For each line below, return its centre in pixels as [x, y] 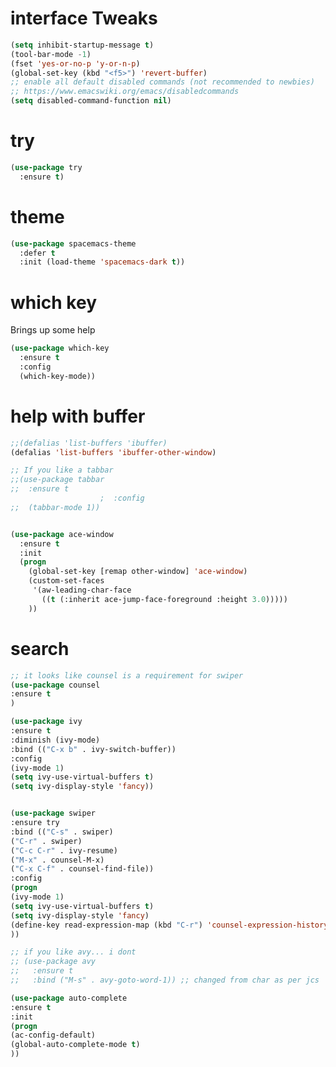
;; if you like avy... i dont [73, 952]
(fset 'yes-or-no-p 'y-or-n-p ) [75, 63]
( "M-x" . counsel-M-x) [57, 860]
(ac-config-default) [53, 1035]
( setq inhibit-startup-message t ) [82, 45]
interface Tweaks [84, 18]
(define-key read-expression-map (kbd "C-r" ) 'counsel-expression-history [169, 925]
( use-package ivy [46, 722]
